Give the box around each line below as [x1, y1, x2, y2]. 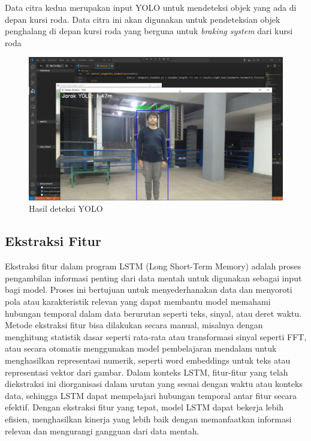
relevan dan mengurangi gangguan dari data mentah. [5, 424, 200, 437]
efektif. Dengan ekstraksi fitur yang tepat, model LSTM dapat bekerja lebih [5, 401, 284, 413]
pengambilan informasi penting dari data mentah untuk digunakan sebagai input [5, 271, 302, 284]
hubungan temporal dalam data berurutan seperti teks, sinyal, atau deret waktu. [5, 307, 302, 319]
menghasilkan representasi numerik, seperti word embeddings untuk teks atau [5, 354, 291, 367]
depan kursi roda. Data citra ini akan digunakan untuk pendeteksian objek [5, 13, 280, 25]
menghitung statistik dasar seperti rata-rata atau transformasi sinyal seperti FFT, [5, 330, 307, 343]
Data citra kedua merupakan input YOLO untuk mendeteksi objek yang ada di [5, 1, 297, 13]
